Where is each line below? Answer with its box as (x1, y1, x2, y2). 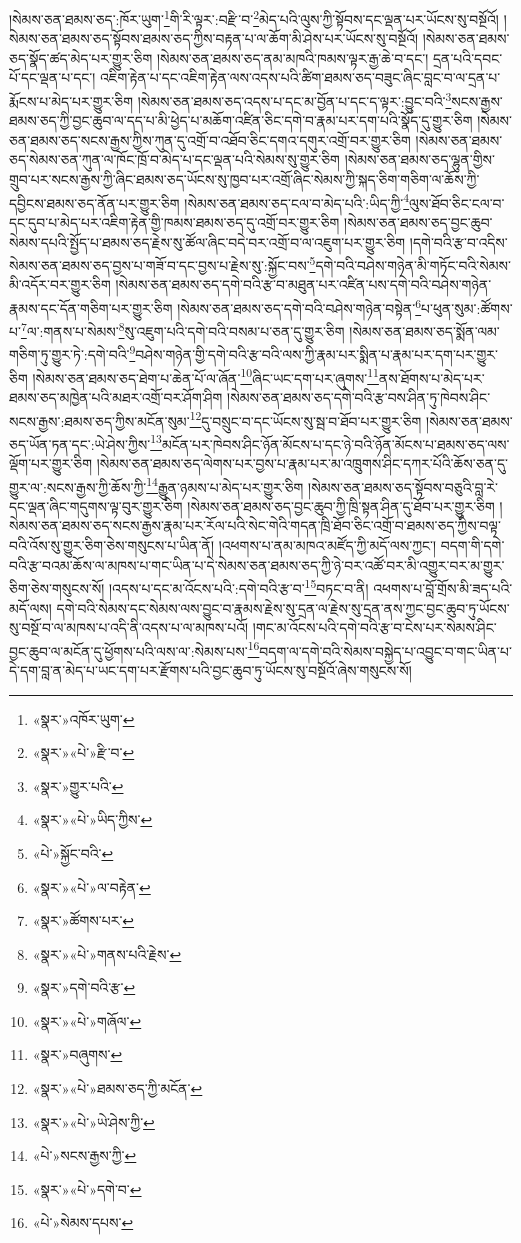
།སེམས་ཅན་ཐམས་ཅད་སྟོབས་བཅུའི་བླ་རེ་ (308, 476, 499, 497)
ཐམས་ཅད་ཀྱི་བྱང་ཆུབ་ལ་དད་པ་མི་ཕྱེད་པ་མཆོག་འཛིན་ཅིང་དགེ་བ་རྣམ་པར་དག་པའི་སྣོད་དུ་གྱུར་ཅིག (9, 110, 473, 131)
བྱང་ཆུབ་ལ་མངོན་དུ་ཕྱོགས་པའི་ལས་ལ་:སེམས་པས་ (9, 640, 248, 661)
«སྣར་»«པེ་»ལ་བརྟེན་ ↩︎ (32, 876, 151, 897)
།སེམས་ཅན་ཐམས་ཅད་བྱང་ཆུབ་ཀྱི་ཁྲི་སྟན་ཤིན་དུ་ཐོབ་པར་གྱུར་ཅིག (187, 495, 495, 516)
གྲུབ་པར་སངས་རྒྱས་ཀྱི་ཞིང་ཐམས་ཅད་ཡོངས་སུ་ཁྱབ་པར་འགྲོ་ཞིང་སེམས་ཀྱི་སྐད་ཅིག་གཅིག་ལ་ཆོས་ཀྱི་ (9, 169, 480, 190)
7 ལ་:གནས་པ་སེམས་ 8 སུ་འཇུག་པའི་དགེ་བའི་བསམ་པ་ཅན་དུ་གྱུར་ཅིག (20, 318, 345, 341)
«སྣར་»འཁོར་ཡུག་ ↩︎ (32, 708, 135, 729)
